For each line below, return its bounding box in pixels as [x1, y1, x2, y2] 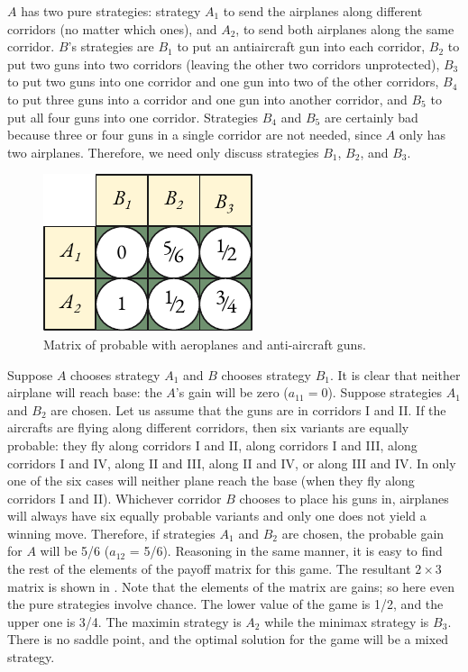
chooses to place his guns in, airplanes [239, 488, 449, 507]
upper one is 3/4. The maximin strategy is [7, 612, 242, 631]
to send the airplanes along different [223, 2, 423, 20]
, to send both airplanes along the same [235, 19, 454, 38]
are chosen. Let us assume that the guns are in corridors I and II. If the [50, 400, 446, 419]
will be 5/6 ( [40, 541, 110, 560]
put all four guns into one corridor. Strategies [7, 107, 259, 126]
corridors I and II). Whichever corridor [7, 488, 222, 507]
